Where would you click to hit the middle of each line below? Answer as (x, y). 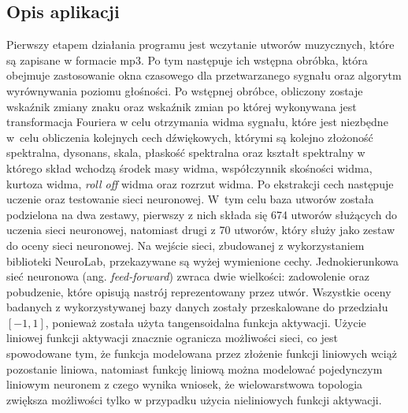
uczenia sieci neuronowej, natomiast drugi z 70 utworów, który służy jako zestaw (201, 230)
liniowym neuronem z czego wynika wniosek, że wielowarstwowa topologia (185, 384)
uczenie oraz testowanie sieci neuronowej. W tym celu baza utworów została (190, 199)
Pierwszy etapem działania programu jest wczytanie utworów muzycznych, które (200, 45)
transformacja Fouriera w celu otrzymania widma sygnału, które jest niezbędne (197, 122)
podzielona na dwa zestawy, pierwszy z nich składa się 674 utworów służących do (202, 214)
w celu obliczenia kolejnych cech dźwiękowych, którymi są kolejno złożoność (190, 137)
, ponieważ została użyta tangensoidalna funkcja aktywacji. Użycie (206, 322)
